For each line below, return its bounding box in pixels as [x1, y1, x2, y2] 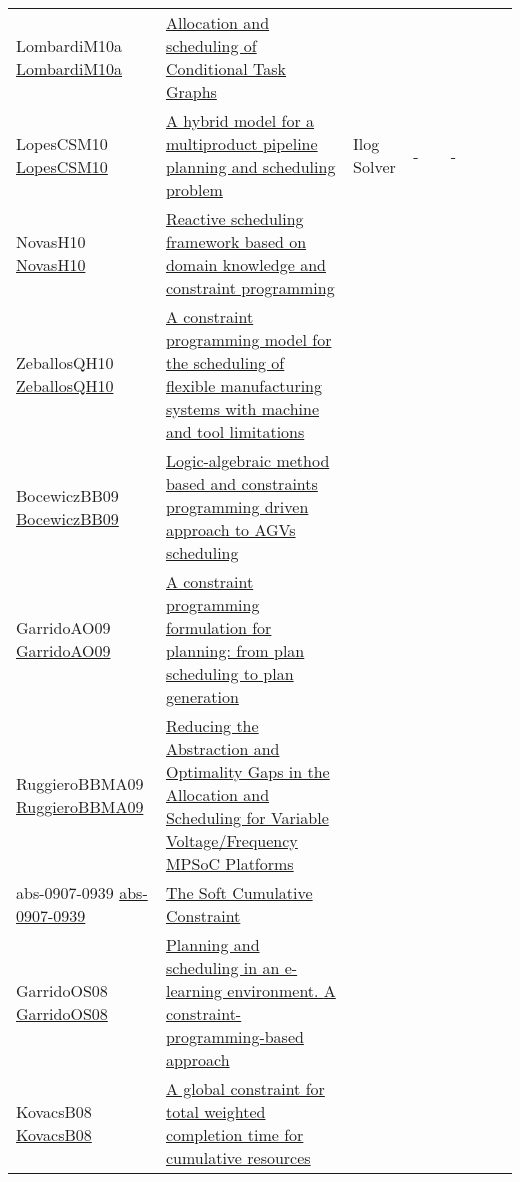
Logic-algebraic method [165, 449, 330, 472]
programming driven [165, 495, 309, 518]
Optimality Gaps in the [165, 760, 330, 783]
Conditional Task [165, 57, 287, 80]
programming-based [165, 1025, 304, 1048]
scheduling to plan [165, 662, 294, 685]
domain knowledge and [165, 253, 326, 276]
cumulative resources [165, 1146, 311, 1169]
